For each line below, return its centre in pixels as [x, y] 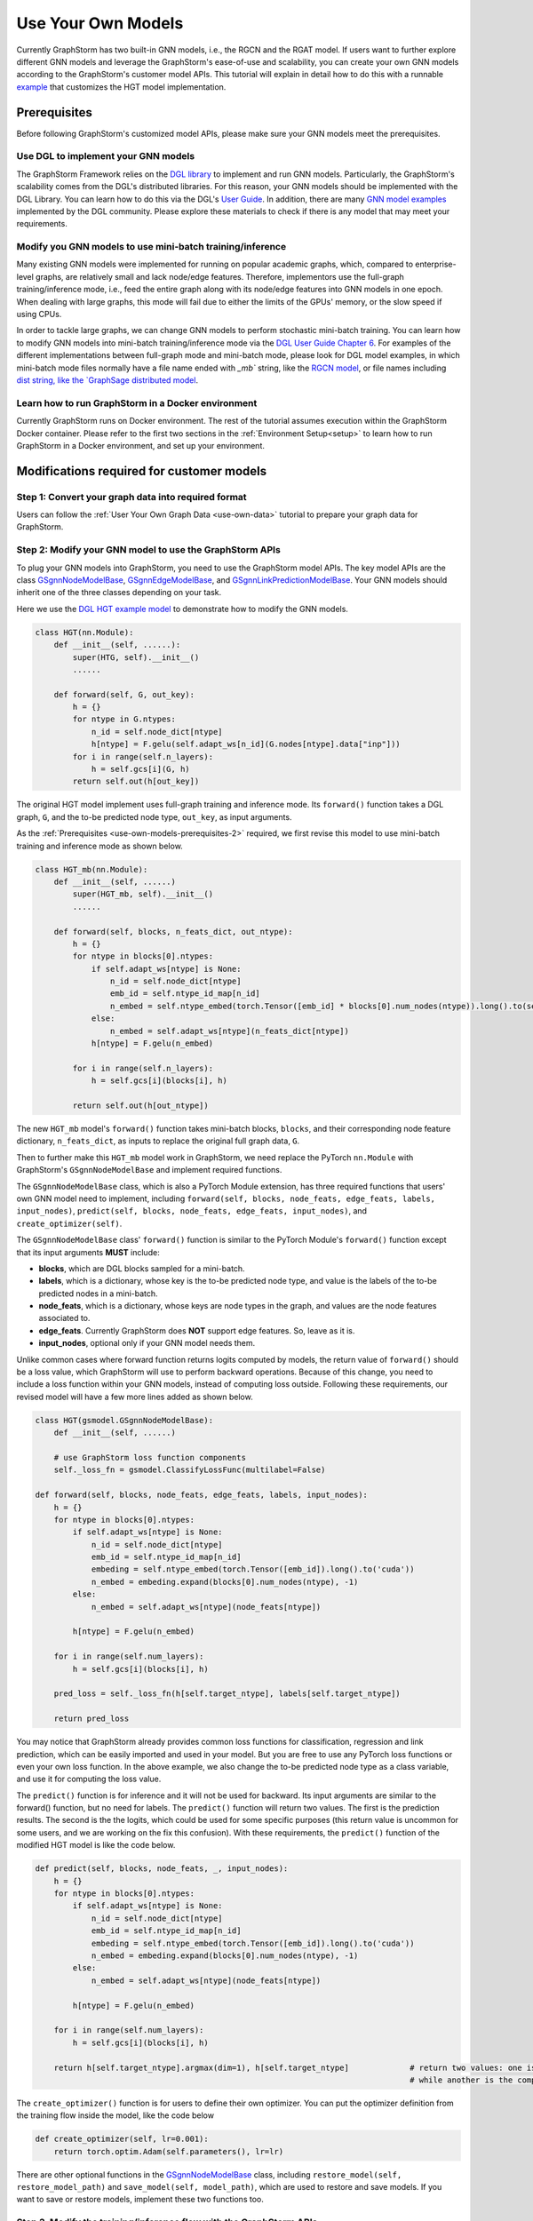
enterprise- [435, 264]
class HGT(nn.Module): [84, 632]
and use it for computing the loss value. [89, 1779]
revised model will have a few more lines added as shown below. [135, 1397]
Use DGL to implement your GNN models [106, 156]
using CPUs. [39, 314]
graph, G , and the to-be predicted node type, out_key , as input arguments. [154, 816]
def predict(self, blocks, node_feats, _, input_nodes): [162, 1869]
